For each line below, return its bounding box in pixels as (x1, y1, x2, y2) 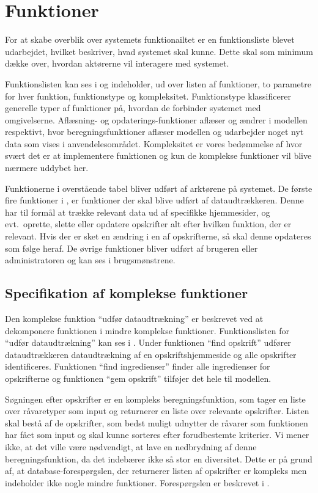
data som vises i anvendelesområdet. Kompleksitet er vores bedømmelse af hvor (5, 137, 303, 150)
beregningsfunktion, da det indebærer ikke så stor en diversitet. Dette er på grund (5, 452, 312, 465)
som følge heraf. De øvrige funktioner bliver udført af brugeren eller (5, 241, 258, 254)
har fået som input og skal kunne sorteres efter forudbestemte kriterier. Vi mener (5, 428, 309, 441)
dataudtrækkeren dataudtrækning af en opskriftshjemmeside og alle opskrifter (5, 348, 297, 360)
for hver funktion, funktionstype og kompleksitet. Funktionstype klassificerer (5, 89, 291, 102)
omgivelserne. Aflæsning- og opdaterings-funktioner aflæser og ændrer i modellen (5, 113, 308, 126)
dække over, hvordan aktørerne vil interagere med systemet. (5, 57, 229, 70)
